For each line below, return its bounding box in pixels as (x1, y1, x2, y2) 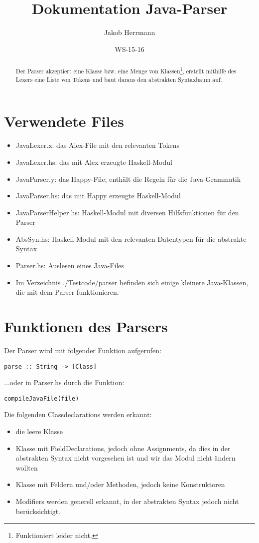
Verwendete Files (4, 111, 124, 131)
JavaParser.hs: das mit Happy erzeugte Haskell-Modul (15, 190, 181, 201)
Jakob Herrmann (104, 27, 155, 37)
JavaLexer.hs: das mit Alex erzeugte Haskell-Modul (15, 156, 172, 167)
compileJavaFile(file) (4, 395, 79, 402)
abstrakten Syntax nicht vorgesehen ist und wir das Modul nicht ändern (15, 453, 236, 463)
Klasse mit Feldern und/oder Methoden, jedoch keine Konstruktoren (15, 479, 225, 490)
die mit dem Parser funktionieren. (15, 287, 119, 297)
